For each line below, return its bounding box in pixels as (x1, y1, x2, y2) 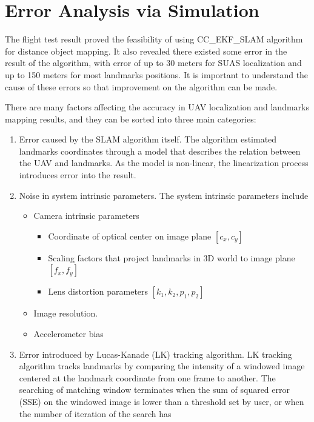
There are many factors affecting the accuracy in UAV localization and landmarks (5, 101, 309, 113)
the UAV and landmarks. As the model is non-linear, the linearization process (19, 156, 309, 169)
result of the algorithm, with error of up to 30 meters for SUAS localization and (5, 56, 302, 69)
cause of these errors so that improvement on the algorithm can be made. (5, 80, 278, 93)
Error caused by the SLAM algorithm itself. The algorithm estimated (19, 133, 277, 146)
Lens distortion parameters (48, 285, 149, 298)
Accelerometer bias (33, 327, 104, 340)
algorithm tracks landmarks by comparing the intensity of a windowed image (19, 360, 305, 372)
